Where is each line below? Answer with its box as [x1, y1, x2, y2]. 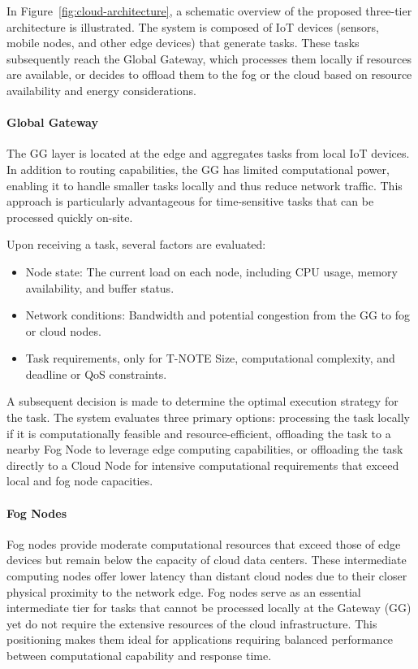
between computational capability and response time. [6, 647, 272, 663]
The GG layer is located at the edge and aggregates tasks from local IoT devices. [6, 145, 410, 162]
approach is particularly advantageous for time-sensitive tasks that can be [6, 193, 374, 210]
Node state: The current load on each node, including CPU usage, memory [25, 263, 398, 280]
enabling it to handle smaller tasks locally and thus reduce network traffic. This [6, 176, 403, 193]
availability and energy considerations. [6, 81, 196, 98]
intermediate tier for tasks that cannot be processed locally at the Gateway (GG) [6, 599, 412, 616]
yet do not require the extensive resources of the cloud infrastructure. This [6, 615, 377, 632]
